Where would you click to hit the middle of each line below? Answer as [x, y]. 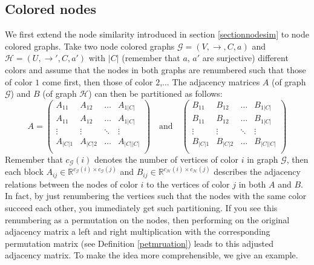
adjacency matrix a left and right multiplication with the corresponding [138, 231]
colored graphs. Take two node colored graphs [90, 46]
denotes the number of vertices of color [166, 159]
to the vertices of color [188, 184]
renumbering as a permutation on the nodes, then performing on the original [147, 219]
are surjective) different [245, 58]
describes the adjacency [257, 172]
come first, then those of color [97, 81]
